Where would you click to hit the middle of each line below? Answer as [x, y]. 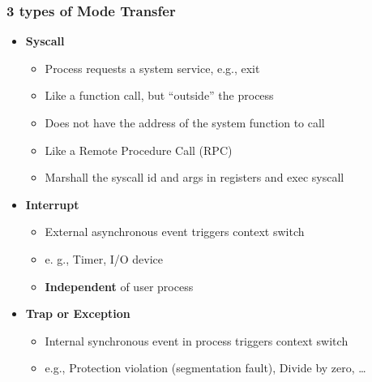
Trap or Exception [78, 313]
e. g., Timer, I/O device [104, 258]
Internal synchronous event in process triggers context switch [197, 340]
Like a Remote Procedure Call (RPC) [139, 150]
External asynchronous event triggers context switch [175, 232]
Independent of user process [119, 286]
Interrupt [52, 204]
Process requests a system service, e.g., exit [152, 68]
